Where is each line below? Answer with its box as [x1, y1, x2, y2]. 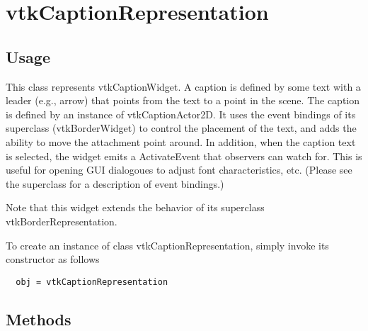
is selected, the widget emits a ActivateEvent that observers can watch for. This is [6, 148, 362, 163]
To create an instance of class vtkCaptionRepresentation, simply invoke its [6, 237, 329, 252]
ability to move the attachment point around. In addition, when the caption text [6, 134, 356, 149]
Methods [6, 308, 71, 330]
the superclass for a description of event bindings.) [6, 176, 224, 191]
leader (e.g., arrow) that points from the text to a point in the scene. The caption [6, 93, 360, 108]
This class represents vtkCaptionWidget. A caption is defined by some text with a [6, 79, 361, 94]
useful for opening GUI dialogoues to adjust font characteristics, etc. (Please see [6, 162, 352, 177]
